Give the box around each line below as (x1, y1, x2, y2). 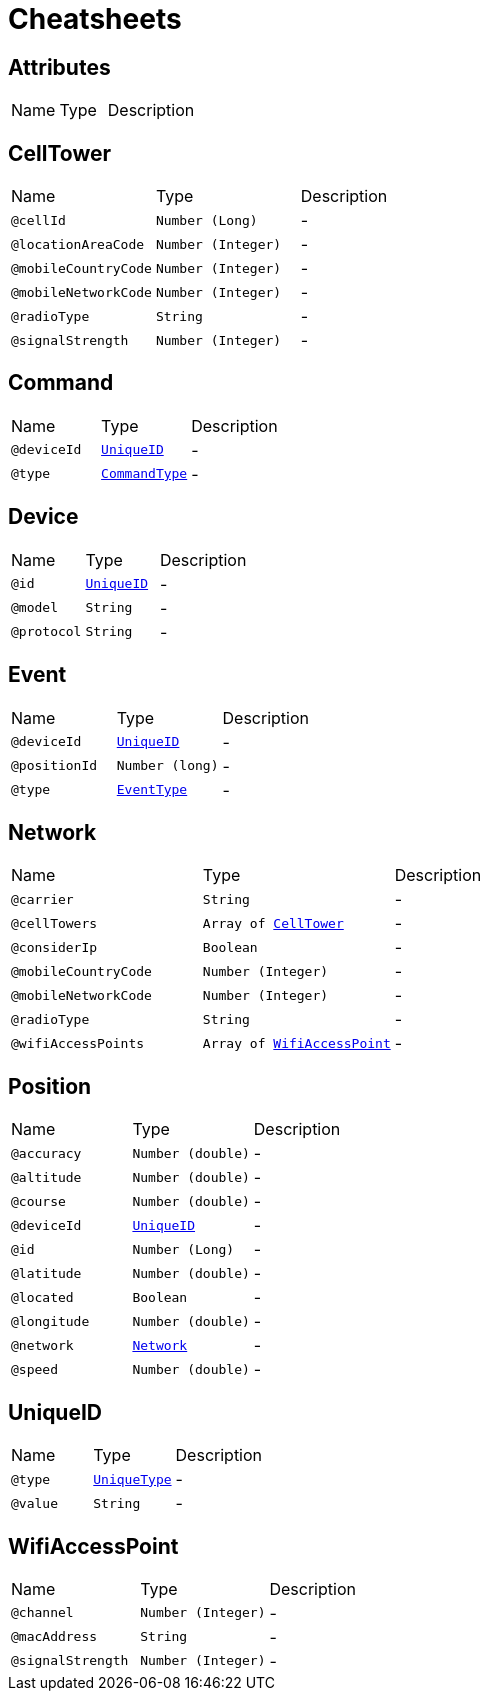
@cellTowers (11, 915, 98, 931)
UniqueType (93, 1471, 172, 1487)
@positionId (11, 758, 98, 774)
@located (11, 1289, 74, 1305)
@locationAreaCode (11, 236, 145, 252)
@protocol (11, 624, 82, 640)
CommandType (101, 466, 188, 482)
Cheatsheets (8, 2, 182, 36)
